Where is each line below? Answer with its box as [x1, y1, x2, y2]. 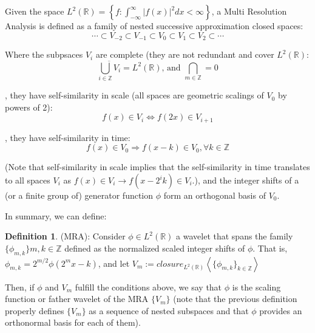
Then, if [5, 280, 35, 293]
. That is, [252, 241, 288, 254]
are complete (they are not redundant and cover [95, 48, 274, 61]
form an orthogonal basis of [163, 189, 266, 202]
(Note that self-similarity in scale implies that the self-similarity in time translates [5, 160, 310, 173]
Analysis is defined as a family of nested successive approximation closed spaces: [5, 19, 303, 32]
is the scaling [232, 280, 281, 293]
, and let [98, 256, 130, 269]
